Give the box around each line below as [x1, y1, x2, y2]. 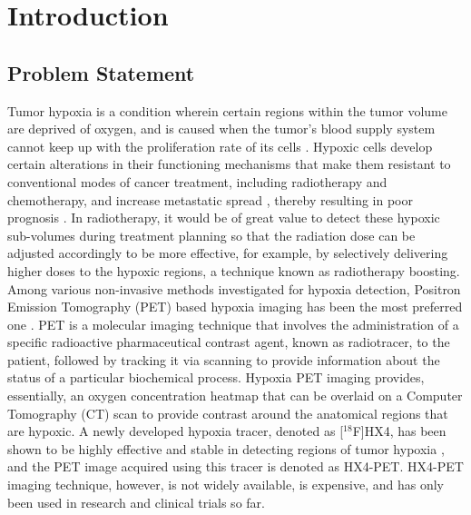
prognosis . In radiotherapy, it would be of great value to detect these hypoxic [7, 208, 440, 227]
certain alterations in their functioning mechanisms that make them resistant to [7, 154, 451, 173]
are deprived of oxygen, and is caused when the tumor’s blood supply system [7, 119, 436, 138]
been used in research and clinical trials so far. [7, 492, 265, 511]
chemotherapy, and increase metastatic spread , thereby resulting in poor [7, 190, 414, 209]
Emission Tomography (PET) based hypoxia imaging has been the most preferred [7, 297, 463, 316]
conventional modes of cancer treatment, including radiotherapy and [7, 172, 388, 191]
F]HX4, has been [352, 421, 446, 441]
